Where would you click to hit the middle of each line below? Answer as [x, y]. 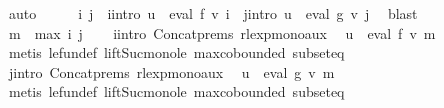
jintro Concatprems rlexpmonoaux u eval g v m [171, 71]
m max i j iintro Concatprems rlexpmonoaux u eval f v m [222, 32]
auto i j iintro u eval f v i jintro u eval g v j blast [213, 13]
